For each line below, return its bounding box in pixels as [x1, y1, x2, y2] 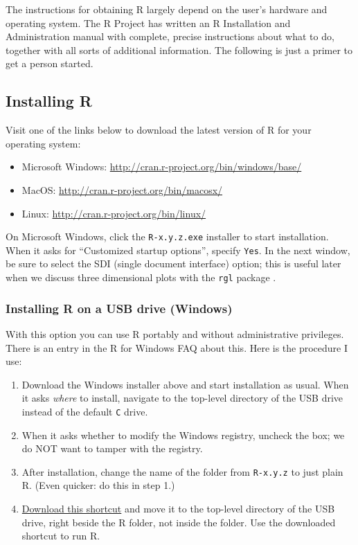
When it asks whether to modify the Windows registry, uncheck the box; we [21, 427, 345, 442]
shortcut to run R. [21, 528, 100, 543]
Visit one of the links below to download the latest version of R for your [6, 123, 312, 137]
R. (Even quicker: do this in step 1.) [21, 478, 175, 492]
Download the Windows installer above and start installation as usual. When [21, 377, 349, 391]
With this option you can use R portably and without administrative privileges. [6, 326, 344, 341]
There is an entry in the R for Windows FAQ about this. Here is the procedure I [6, 340, 348, 355]
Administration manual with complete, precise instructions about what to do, [6, 29, 334, 44]
